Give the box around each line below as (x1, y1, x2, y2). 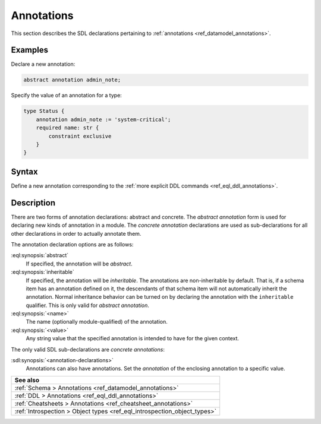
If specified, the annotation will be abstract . (26, 260, 133, 267)
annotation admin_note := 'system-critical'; (36, 116, 171, 123)
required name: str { (36, 125, 99, 131)
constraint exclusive (48, 132, 112, 140)
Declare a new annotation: (11, 61, 75, 68)
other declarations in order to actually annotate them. (11, 230, 141, 237)
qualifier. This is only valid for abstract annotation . (26, 302, 150, 309)
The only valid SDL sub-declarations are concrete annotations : (11, 346, 165, 353)
